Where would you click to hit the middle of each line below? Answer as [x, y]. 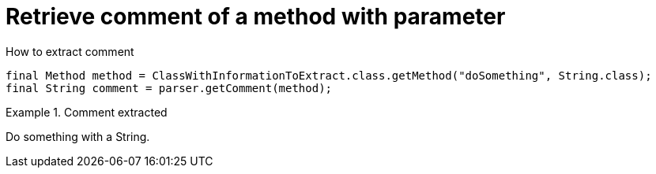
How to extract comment [70, 51]
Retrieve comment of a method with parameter [256, 17]
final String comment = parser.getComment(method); [169, 88]
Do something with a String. [78, 136]
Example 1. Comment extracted [87, 112]
